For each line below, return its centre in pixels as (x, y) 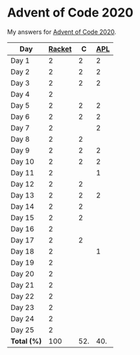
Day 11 (22, 173)
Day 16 (22, 229)
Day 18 (22, 251)
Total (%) (26, 341)
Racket (60, 48)
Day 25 (22, 329)
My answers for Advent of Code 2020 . (62, 32)
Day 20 (22, 274)
